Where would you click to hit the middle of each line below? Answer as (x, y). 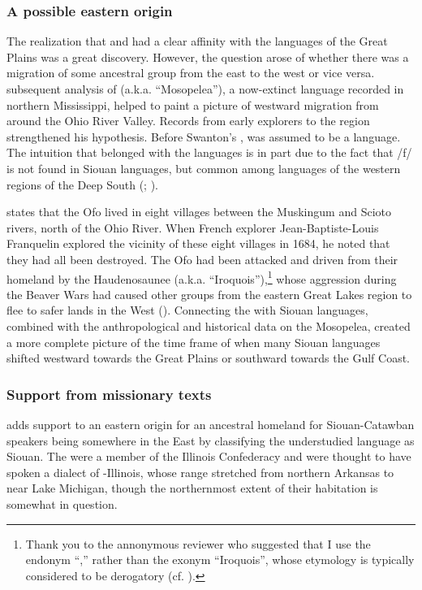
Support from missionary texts (109, 394)
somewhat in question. (62, 503)
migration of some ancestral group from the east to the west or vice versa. (191, 73)
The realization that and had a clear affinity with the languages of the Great (197, 41)
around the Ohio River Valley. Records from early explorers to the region (188, 121)
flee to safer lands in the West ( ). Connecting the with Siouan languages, (187, 310)
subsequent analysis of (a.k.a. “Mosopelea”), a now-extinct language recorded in (205, 89)
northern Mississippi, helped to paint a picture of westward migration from (193, 104)
